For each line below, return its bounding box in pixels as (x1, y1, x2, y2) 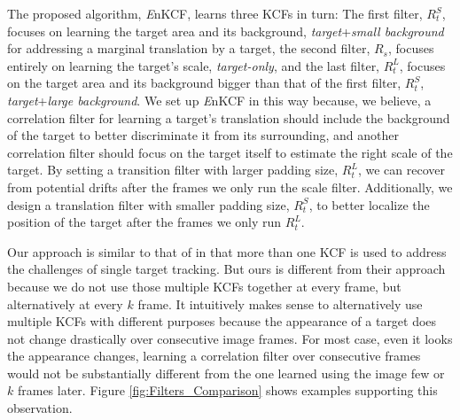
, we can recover (357, 160, 445, 179)
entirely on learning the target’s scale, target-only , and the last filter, (7, 56, 380, 74)
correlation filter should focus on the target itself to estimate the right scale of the (7, 143, 453, 161)
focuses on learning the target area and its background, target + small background (7, 21, 444, 40)
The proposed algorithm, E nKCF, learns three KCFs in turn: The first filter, (7, 4, 423, 22)
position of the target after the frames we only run (7, 213, 282, 231)
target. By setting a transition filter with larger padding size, (7, 160, 339, 179)
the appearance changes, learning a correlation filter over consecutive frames (7, 346, 421, 365)
